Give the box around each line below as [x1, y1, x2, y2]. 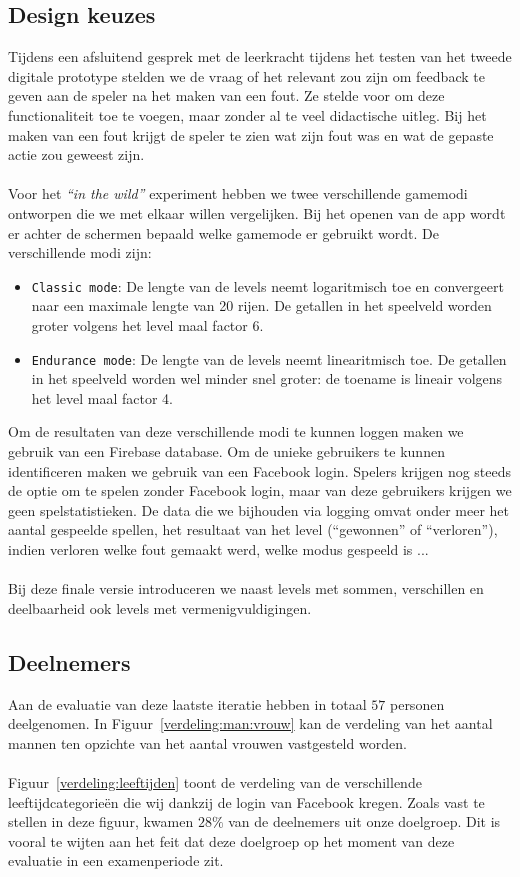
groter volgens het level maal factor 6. [31, 314, 264, 335]
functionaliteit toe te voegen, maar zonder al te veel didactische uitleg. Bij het [8, 104, 487, 125]
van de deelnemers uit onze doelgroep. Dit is [228, 811, 501, 832]
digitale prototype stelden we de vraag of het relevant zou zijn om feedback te [8, 65, 485, 86]
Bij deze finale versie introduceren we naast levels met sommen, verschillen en [8, 578, 484, 599]
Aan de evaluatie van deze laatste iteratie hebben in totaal [8, 693, 367, 714]
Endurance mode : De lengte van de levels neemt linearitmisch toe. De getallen [31, 348, 507, 369]
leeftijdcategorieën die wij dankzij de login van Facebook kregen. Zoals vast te [8, 791, 485, 812]
